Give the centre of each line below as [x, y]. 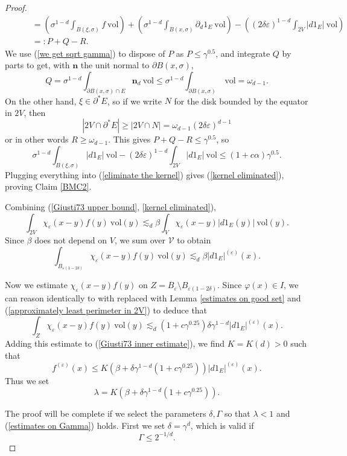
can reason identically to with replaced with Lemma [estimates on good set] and [153, 297]
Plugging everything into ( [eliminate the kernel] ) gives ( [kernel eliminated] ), [145, 174]
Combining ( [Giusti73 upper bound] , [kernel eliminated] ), [110, 207]
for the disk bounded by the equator [241, 101]
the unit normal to [115, 65]
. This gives [129, 139]
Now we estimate [36, 285]
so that [237, 413]
